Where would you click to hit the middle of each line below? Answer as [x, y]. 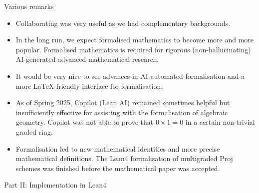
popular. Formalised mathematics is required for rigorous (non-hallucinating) [133, 49]
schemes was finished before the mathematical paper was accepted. [118, 168]
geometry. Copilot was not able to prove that [85, 122]
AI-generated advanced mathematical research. [87, 59]
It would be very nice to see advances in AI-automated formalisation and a [130, 76]
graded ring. [34, 131]
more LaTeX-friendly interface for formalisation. [89, 86]
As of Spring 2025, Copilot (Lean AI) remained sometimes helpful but [123, 102]
